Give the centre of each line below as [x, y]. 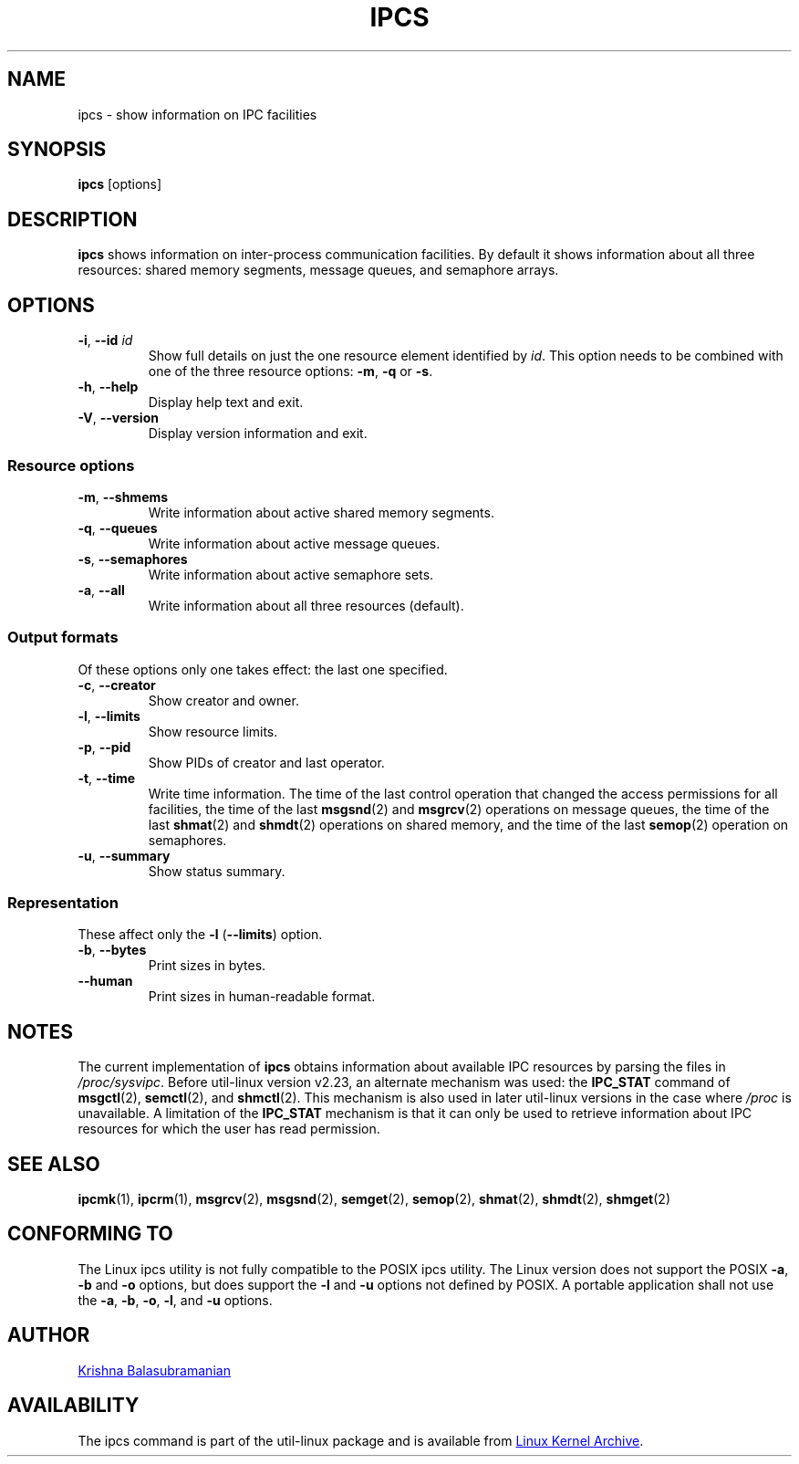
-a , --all [101, 590]
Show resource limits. [213, 731]
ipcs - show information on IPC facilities [197, 114]
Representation [63, 903]
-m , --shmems [123, 497]
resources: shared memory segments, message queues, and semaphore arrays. [318, 270]
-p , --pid [104, 747]
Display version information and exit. [258, 434]
